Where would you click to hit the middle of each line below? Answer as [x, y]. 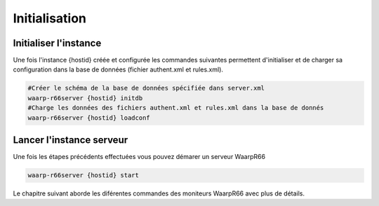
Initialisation [50, 18]
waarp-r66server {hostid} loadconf [89, 118]
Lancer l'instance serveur [71, 140]
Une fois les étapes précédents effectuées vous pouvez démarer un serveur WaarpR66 [139, 157]
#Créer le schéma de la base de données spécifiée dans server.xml [146, 88]
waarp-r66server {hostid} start [84, 176]
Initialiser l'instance [57, 43]
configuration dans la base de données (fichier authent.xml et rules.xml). [118, 69]
